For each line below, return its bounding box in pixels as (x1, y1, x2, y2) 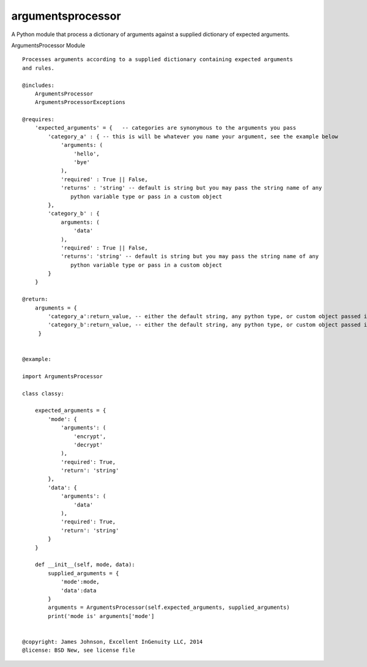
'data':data (61, 587, 97, 594)
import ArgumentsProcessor (22, 373, 103, 379)
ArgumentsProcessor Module (11, 42, 86, 49)
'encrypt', (73, 433, 106, 440)
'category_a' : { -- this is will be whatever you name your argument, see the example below (48, 133, 339, 140)
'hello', (73, 150, 100, 157)
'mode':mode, (61, 578, 100, 586)
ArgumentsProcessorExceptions (34, 99, 125, 106)
